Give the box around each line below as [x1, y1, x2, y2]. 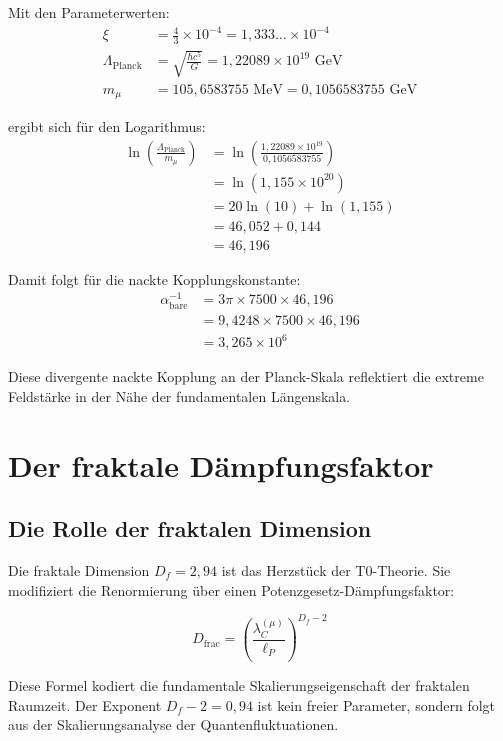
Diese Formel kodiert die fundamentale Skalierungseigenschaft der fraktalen [8, 675, 470, 696]
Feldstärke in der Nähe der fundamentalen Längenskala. [8, 385, 351, 406]
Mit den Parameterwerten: [8, 2, 170, 22]
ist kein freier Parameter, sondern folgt [257, 694, 495, 715]
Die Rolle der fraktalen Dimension [8, 513, 372, 544]
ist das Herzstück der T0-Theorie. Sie [221, 559, 451, 580]
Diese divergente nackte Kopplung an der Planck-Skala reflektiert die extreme [8, 366, 484, 387]
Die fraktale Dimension [8, 559, 150, 580]
